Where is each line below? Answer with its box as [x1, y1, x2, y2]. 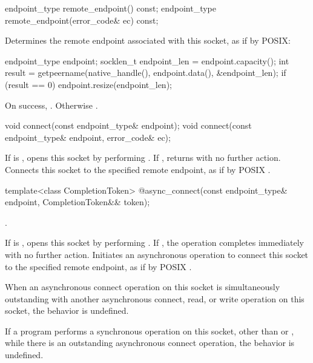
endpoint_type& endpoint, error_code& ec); [5, 131, 171, 143]
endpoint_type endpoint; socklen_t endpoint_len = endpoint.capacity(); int [5, 54, 289, 67]
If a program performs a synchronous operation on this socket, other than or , [5, 324, 294, 337]
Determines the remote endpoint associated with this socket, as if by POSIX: [5, 34, 291, 47]
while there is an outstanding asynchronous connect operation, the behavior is [5, 336, 295, 349]
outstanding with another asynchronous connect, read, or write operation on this [5, 292, 305, 305]
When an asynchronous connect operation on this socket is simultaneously [5, 280, 280, 293]
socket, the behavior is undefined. [5, 304, 129, 317]
